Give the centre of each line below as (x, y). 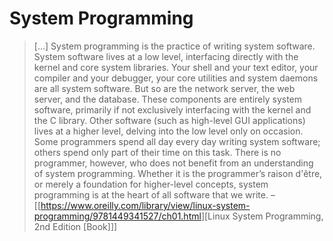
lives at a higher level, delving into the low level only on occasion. (168, 131)
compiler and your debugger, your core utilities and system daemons (176, 78)
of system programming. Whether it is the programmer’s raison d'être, (178, 173)
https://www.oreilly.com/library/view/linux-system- (145, 205)
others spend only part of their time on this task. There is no (157, 152)
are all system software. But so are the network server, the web (164, 88)
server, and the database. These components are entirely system (168, 99)
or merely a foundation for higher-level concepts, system (151, 184)
